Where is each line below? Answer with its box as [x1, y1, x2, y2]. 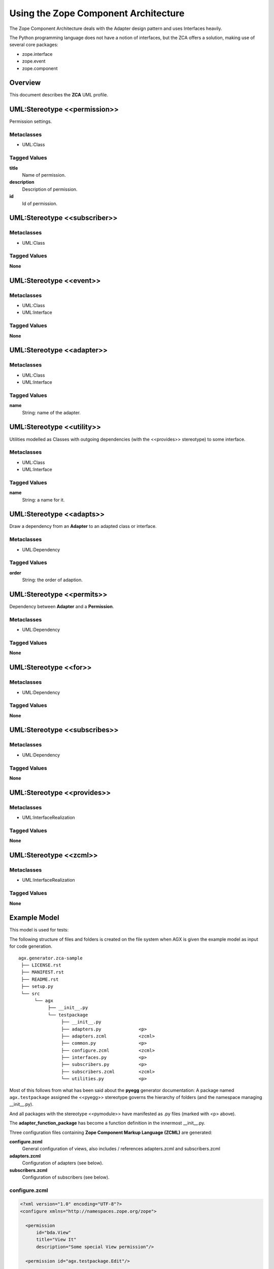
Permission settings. [9, 118, 52, 124]
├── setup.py [21, 984, 53, 989]
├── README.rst [21, 976, 59, 982]
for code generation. [9, 943, 53, 949]
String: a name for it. [22, 496, 65, 503]
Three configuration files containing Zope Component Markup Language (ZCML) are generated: [9, 1129, 213, 1136]
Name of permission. [22, 172, 66, 178]
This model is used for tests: [9, 927, 69, 933]
